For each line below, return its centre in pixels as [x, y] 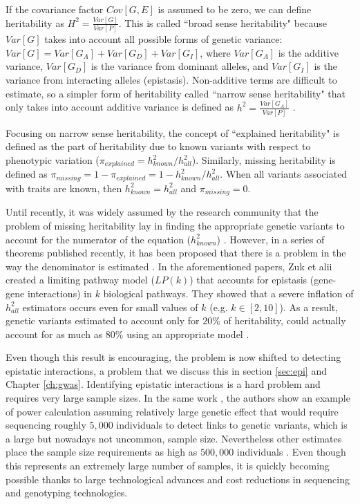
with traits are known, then [64, 188]
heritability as [35, 22]
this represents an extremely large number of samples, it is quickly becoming [168, 466]
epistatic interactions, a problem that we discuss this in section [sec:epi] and [167, 370]
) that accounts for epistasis [248, 280]
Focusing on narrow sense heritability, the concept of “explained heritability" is [173, 132]
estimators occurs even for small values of [110, 307]
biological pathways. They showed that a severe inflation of [228, 293]
